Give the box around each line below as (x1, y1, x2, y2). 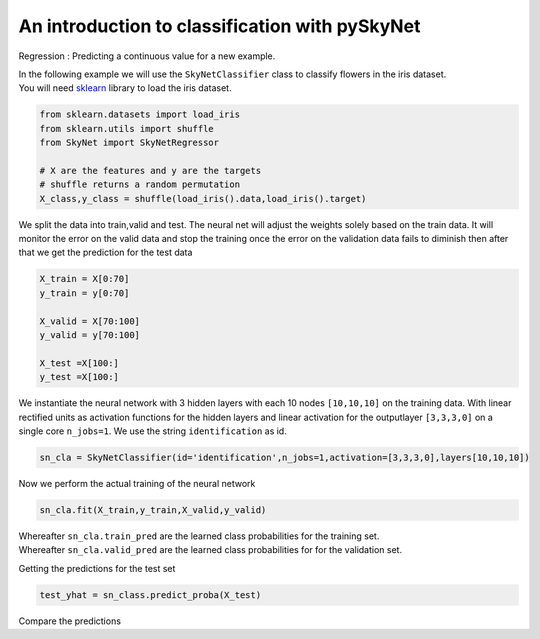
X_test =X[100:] (39, 357, 120, 369)
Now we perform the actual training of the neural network (18, 477, 256, 489)
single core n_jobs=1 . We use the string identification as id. (18, 425, 287, 437)
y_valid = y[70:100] (39, 329, 140, 340)
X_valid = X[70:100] (39, 315, 140, 327)
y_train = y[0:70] (39, 287, 130, 299)
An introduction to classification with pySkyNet (18, 15, 421, 37)
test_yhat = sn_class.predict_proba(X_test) (39, 589, 262, 600)
